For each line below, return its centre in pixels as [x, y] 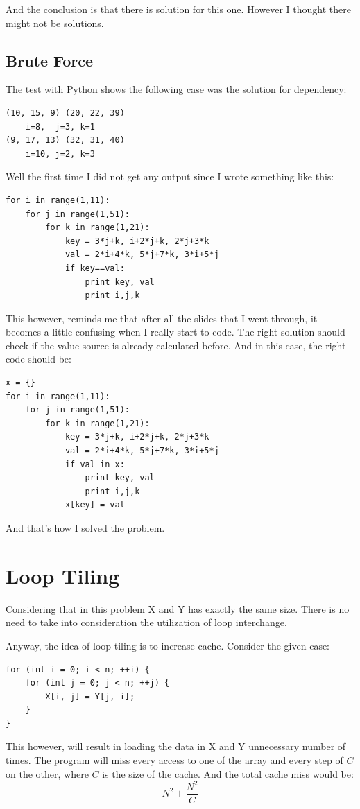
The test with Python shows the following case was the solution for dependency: [176, 89]
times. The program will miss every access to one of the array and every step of [174, 760]
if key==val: [95, 268]
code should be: [38, 359]
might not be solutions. [55, 23]
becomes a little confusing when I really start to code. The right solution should [175, 332]
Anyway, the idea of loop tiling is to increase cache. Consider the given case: [168, 645]
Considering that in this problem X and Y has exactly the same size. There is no [178, 608]
